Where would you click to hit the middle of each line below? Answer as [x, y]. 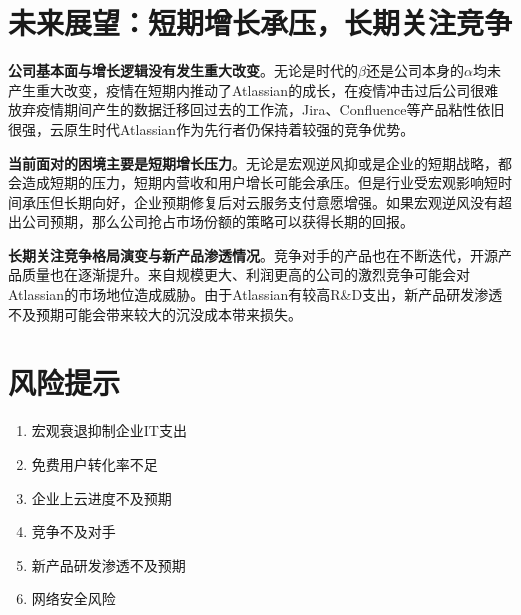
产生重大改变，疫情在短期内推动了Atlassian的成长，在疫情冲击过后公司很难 [253, 89]
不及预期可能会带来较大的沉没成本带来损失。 [155, 313]
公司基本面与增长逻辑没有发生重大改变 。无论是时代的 [183, 70]
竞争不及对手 [73, 531]
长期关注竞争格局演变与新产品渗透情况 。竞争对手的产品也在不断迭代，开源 [253, 254]
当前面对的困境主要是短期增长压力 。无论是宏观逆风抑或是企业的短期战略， [253, 162]
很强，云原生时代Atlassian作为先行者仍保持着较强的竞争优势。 [211, 128]
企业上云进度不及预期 [101, 497]
